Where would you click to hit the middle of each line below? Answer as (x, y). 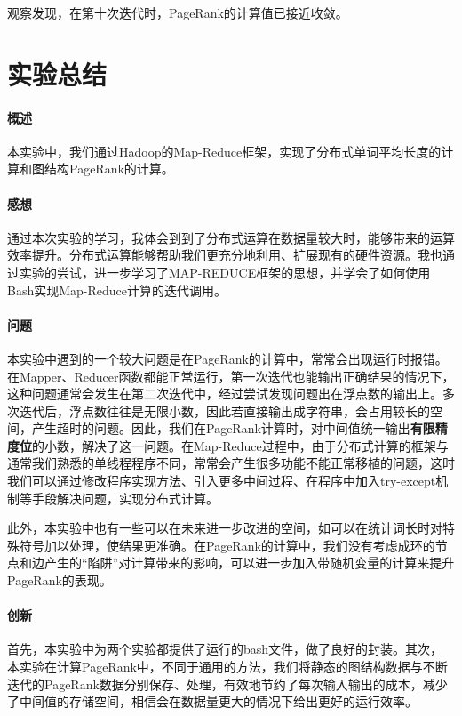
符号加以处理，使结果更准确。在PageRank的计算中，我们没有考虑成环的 (227, 545)
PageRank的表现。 (60, 580)
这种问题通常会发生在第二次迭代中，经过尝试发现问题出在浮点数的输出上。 (225, 394)
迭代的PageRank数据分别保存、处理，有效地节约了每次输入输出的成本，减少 (227, 684)
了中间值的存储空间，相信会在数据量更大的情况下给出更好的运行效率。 (212, 701)
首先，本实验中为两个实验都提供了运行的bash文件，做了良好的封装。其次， (225, 649)
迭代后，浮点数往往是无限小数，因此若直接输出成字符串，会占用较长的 (224, 410)
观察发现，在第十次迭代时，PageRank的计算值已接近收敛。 (178, 12)
